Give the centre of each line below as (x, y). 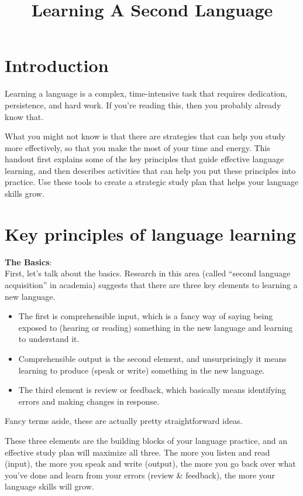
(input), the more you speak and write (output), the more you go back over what (150, 463)
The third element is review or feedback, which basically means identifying (152, 390)
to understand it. (49, 339)
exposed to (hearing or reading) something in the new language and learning (156, 327)
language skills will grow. (49, 486)
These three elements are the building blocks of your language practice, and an (146, 440)
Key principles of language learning (150, 233)
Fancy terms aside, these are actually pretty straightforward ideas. (124, 421)
